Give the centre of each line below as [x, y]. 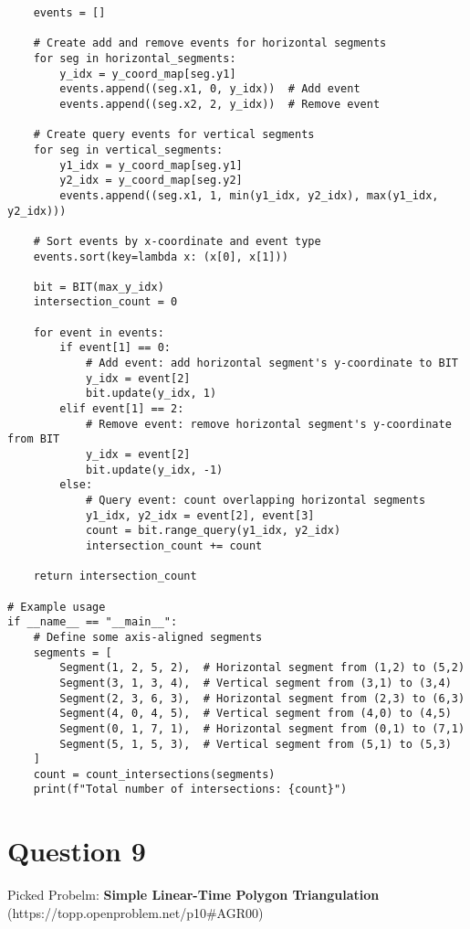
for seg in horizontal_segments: [135, 58]
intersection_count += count [174, 545]
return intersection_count [115, 577]
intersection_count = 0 [105, 302]
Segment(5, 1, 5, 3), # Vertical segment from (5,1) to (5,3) [256, 744]
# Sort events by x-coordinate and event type [177, 241]
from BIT [34, 439]
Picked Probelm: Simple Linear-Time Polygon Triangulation [193, 895]
